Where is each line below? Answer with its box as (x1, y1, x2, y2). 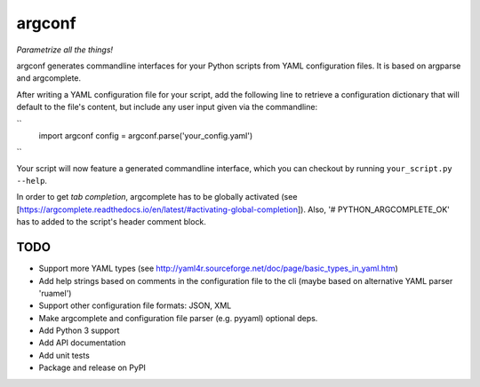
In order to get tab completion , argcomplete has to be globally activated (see (16, 192, 298, 202)
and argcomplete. (16, 73, 82, 83)
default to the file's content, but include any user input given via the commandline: (16, 102, 318, 113)
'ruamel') (38, 288, 72, 298)
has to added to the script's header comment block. (16, 217, 206, 227)
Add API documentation (38, 337, 126, 348)
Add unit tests (38, 350, 91, 360)
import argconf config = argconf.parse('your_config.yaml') (38, 130, 253, 141)
